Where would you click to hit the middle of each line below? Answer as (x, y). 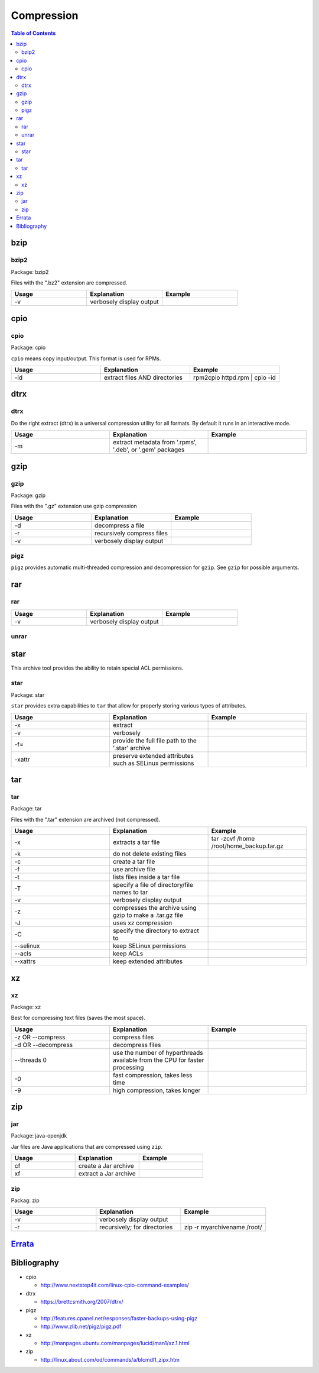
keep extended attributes (148, 961)
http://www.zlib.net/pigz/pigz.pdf (81, 1327)
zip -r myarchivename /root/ (223, 1227)
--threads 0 (31, 1060)
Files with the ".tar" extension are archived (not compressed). (86, 819)
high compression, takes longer (157, 1090)
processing (128, 1067)
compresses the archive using (155, 908)
